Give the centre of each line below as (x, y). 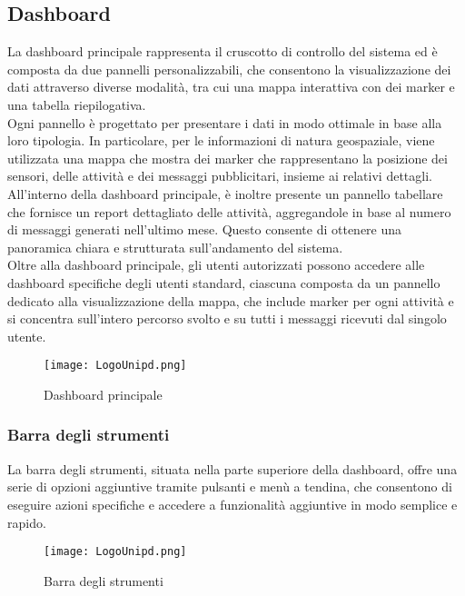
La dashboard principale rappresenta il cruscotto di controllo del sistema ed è (223, 51)
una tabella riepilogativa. (77, 104)
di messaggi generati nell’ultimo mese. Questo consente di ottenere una (205, 229)
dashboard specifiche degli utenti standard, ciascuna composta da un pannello (224, 282)
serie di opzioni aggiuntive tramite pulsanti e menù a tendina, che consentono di (230, 487)
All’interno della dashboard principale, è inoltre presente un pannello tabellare (225, 193)
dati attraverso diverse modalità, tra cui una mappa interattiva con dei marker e (231, 87)
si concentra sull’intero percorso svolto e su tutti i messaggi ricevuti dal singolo (227, 318)
